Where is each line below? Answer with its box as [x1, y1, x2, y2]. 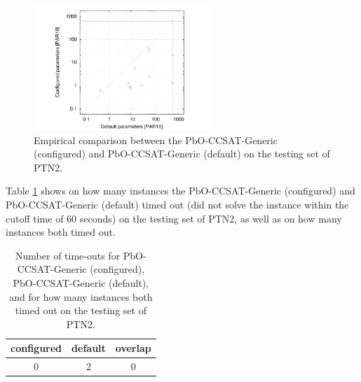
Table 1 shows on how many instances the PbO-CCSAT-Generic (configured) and [6, 183, 355, 198]
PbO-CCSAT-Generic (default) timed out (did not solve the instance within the [6, 197, 349, 212]
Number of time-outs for [15, 248, 121, 262]
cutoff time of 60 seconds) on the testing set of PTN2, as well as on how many [6, 211, 342, 225]
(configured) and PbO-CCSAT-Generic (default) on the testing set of [34, 146, 330, 161]
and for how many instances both [9, 289, 153, 304]
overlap [115, 341, 151, 355]
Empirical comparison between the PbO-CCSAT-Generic [34, 132, 278, 147]
